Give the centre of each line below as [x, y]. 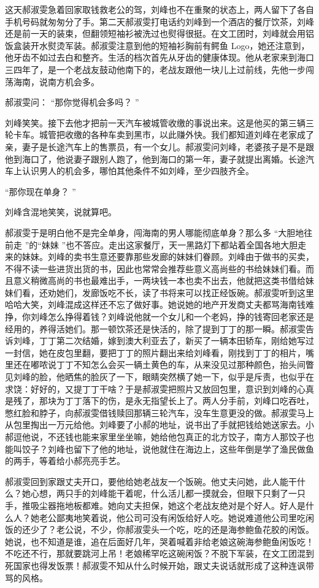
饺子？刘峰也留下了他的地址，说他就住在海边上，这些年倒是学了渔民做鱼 [168, 449]
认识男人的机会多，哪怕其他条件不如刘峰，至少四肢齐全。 [138, 171]
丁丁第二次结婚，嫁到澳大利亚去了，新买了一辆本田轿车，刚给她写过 [176, 341]
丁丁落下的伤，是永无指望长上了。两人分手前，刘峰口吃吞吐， [189, 401]
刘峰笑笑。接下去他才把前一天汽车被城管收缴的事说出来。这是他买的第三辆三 [159, 122]
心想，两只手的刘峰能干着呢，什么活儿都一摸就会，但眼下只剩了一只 [168, 493]
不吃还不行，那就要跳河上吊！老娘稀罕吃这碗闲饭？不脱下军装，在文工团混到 [159, 553]
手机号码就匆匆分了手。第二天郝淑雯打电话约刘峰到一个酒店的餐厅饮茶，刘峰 [159, 21]
